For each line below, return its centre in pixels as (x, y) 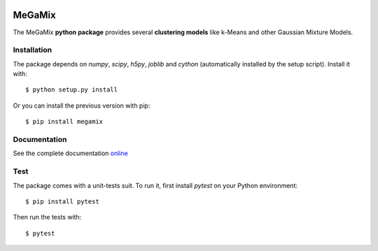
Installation (33, 50)
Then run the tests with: (47, 217)
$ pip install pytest (62, 201)
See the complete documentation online (71, 153)
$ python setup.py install (72, 90)
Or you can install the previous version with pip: (82, 106)
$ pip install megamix (64, 122)
